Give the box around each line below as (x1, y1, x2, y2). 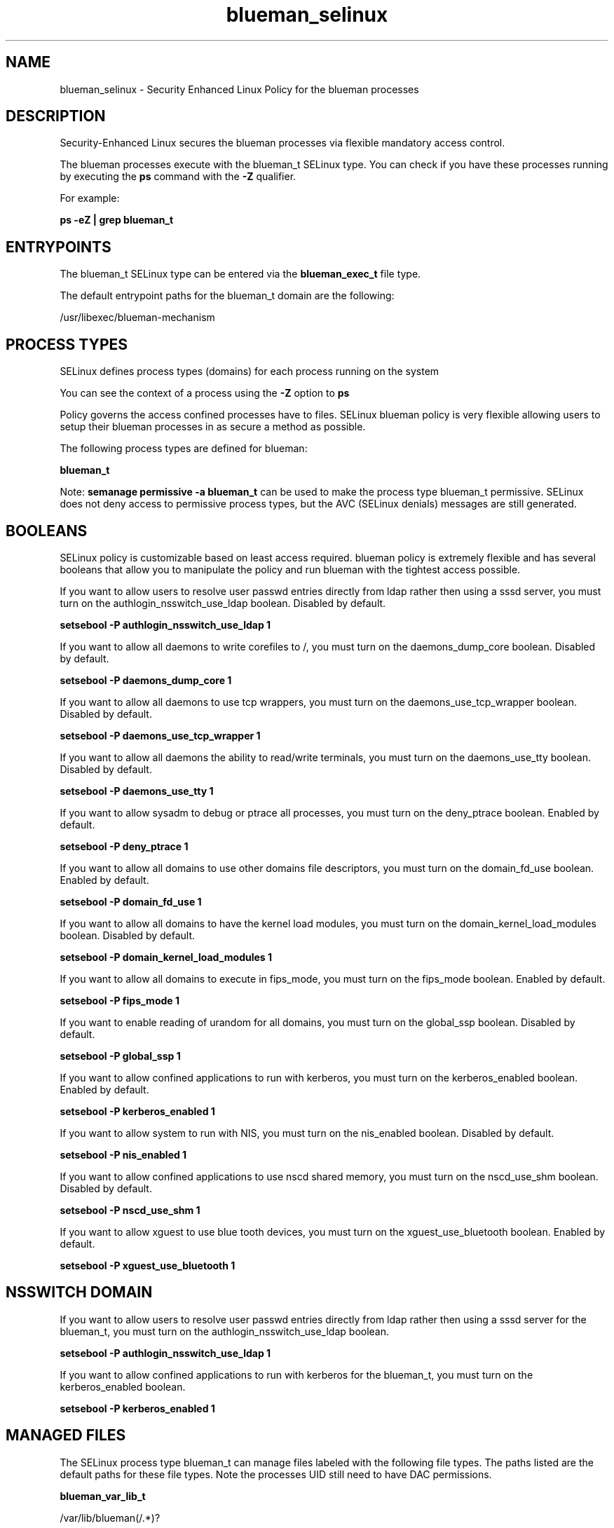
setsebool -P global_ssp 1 (60, 1049, 181, 1062)
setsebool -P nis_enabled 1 (60, 1148, 187, 1161)
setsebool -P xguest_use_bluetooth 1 (60, 1259, 236, 1271)
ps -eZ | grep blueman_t (60, 214, 174, 226)
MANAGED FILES (6, 1426, 126, 1445)
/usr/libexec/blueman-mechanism (60, 311, 215, 324)
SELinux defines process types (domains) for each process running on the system (60, 365, 439, 378)
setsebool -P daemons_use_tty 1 (60, 784, 214, 797)
